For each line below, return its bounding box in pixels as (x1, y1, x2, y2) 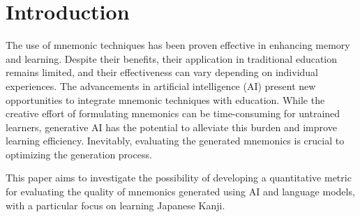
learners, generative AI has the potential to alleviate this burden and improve (6, 119, 337, 134)
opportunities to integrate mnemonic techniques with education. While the (6, 92, 325, 107)
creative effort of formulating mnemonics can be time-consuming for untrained (6, 106, 340, 121)
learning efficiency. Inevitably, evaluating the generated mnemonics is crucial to (6, 133, 345, 148)
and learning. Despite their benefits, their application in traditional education (6, 51, 338, 66)
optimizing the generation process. (6, 147, 152, 161)
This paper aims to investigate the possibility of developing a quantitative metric (6, 170, 352, 185)
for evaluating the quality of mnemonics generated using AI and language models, (6, 184, 355, 199)
